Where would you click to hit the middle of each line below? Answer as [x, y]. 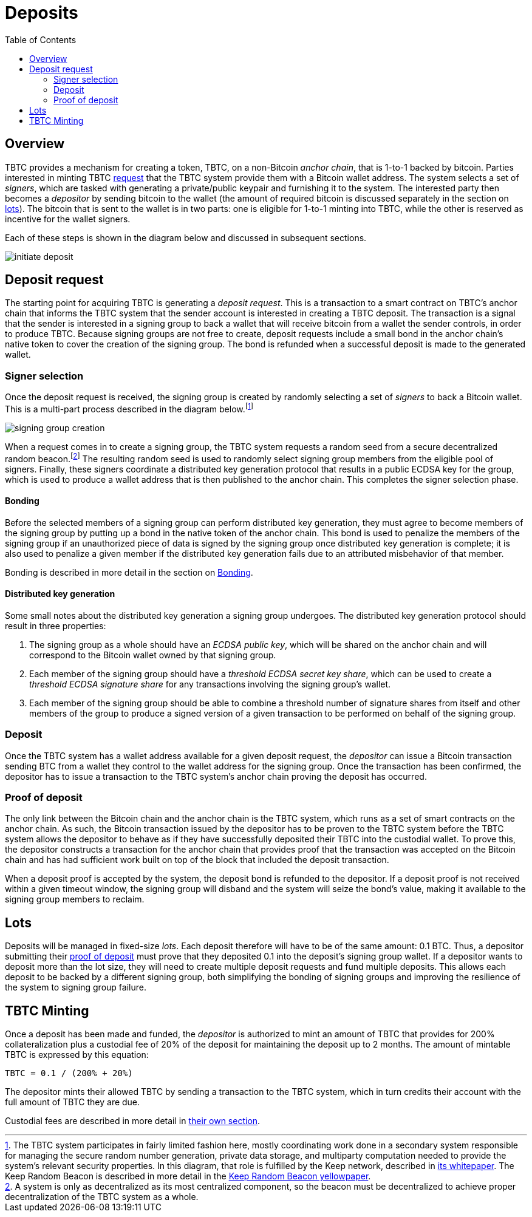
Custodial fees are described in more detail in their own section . [133, 1121]
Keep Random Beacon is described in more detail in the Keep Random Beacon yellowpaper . [188, 1176]
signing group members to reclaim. [75, 899]
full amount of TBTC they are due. [73, 1102]
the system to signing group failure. [76, 987]
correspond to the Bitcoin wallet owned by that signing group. [153, 655]
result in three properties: [56, 626]
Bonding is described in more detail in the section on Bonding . [129, 572]
